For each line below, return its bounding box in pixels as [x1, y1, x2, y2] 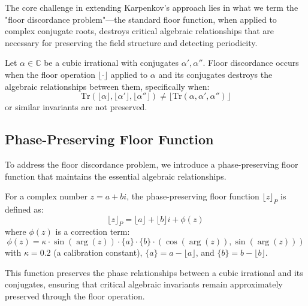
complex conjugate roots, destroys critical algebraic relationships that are [5, 25, 274, 37]
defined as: [5, 202, 44, 215]
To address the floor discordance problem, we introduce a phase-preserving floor [5, 157, 298, 170]
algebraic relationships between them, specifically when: [5, 80, 210, 92]
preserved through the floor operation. [5, 289, 145, 302]
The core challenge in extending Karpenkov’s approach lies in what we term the [5, 1, 298, 13]
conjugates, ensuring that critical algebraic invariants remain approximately [5, 278, 283, 290]
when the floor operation [5, 68, 95, 80]
